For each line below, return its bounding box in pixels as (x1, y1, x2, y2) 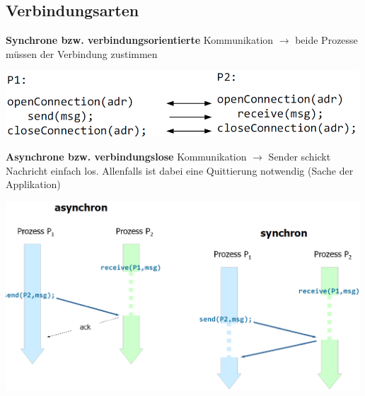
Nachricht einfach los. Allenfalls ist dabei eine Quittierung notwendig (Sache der (6, 163, 354, 177)
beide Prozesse (295, 33, 358, 47)
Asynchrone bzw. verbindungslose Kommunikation (6, 148, 247, 163)
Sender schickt (268, 148, 331, 163)
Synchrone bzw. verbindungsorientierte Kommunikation (6, 33, 274, 47)
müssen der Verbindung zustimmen (6, 46, 158, 61)
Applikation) (6, 177, 61, 192)
